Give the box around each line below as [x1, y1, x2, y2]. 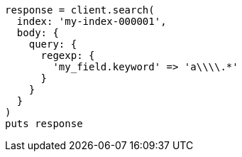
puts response [5, 118, 83, 129]
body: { [16, 27, 59, 38]
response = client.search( [5, 4, 155, 16]
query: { [28, 38, 77, 50]
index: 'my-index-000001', [16, 16, 167, 27]
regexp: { [40, 50, 95, 61]
